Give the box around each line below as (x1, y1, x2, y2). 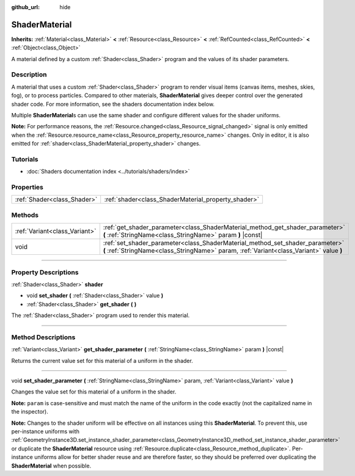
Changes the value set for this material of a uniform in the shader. (11, 388, 177, 395)
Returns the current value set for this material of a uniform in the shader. (11, 357, 194, 364)
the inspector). (11, 408, 48, 416)
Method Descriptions (11, 333, 76, 342)
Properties (11, 183, 44, 192)
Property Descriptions (11, 268, 79, 276)
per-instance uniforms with (11, 428, 79, 435)
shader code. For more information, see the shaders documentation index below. (11, 100, 215, 108)
